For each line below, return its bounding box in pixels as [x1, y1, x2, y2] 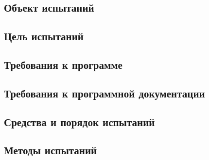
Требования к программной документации [4, 85, 205, 100]
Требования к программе [4, 57, 122, 72]
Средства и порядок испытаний [4, 114, 155, 129]
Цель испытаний [4, 29, 84, 44]
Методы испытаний [4, 143, 97, 158]
